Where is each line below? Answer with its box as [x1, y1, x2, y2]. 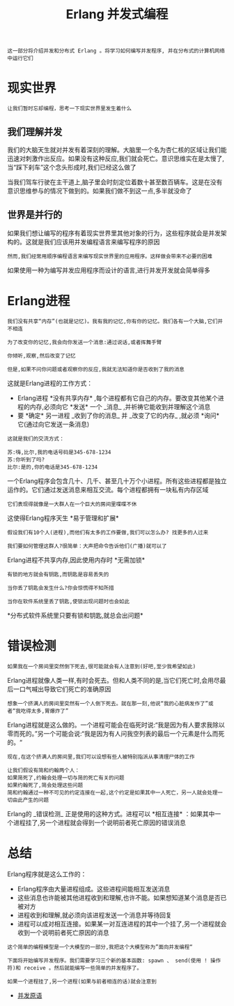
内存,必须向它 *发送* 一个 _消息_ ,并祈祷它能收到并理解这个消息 [29, 402, 211, 410]
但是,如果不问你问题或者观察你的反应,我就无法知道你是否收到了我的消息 [7, 366, 185, 373]
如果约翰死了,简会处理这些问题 [7, 781, 84, 789]
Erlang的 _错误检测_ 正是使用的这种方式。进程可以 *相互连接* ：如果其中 [7, 809, 215, 818]
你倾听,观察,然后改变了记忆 [7, 352, 77, 360]
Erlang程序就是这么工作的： [7, 870, 87, 878]
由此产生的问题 [12, 797, 49, 804]
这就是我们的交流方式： [7, 435, 65, 442]
